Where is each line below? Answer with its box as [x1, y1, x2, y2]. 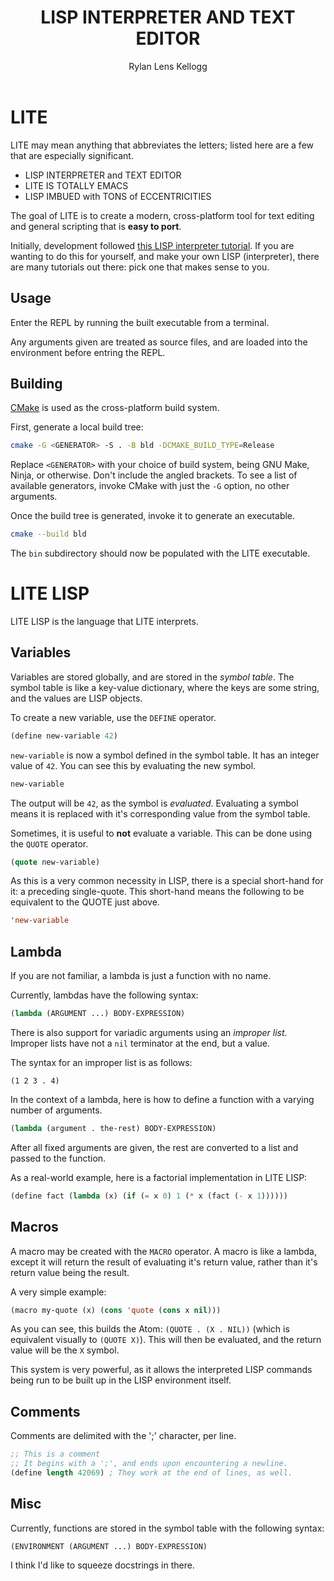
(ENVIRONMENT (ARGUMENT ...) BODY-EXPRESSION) [10, 1541, 208, 1551]
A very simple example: [10, 1286, 107, 1298]
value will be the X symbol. [10, 1344, 120, 1356]
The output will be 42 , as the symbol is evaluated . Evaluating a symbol [10, 797, 299, 809]
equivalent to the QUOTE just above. [10, 896, 160, 908]
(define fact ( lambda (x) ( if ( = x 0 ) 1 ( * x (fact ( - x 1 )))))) [10, 1191, 288, 1201]
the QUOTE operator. [10, 837, 89, 850]
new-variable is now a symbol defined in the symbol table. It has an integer [10, 749, 320, 761]
